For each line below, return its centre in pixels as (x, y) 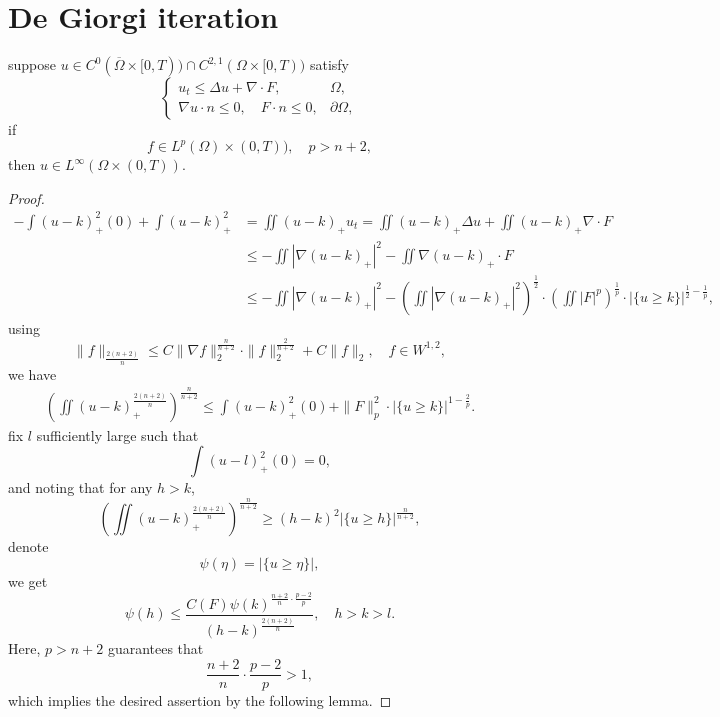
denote (28, 546)
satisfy (329, 64)
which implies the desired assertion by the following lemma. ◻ (200, 700)
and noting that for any (80, 487)
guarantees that (155, 648)
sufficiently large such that (117, 434)
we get (28, 580)
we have (32, 373)
